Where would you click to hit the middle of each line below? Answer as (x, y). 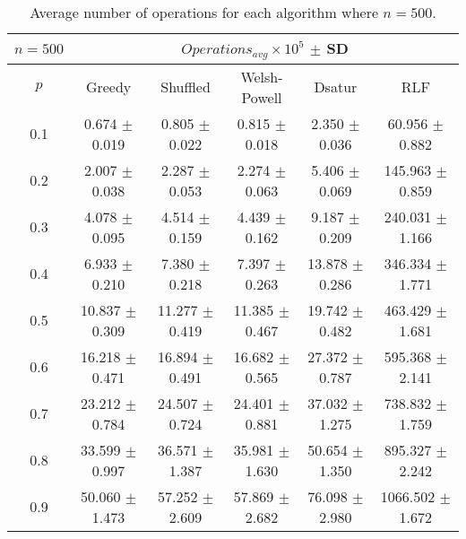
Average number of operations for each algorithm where (204, 12)
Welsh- (262, 76)
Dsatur (336, 87)
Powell (262, 97)
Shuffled (186, 87)
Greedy (108, 87)
